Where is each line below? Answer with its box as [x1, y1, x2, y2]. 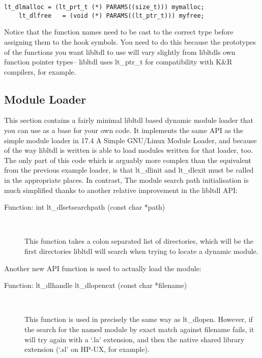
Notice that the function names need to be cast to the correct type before [4, 26, 234, 37]
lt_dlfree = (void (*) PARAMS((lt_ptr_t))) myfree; [18, 12, 205, 19]
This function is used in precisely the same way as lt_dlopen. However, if [24, 314, 253, 324]
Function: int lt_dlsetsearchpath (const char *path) [4, 202, 165, 212]
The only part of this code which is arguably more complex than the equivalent [4, 154, 251, 165]
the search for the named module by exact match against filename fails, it [24, 323, 254, 334]
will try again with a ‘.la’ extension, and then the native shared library [24, 334, 245, 344]
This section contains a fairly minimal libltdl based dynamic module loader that [4, 115, 254, 125]
